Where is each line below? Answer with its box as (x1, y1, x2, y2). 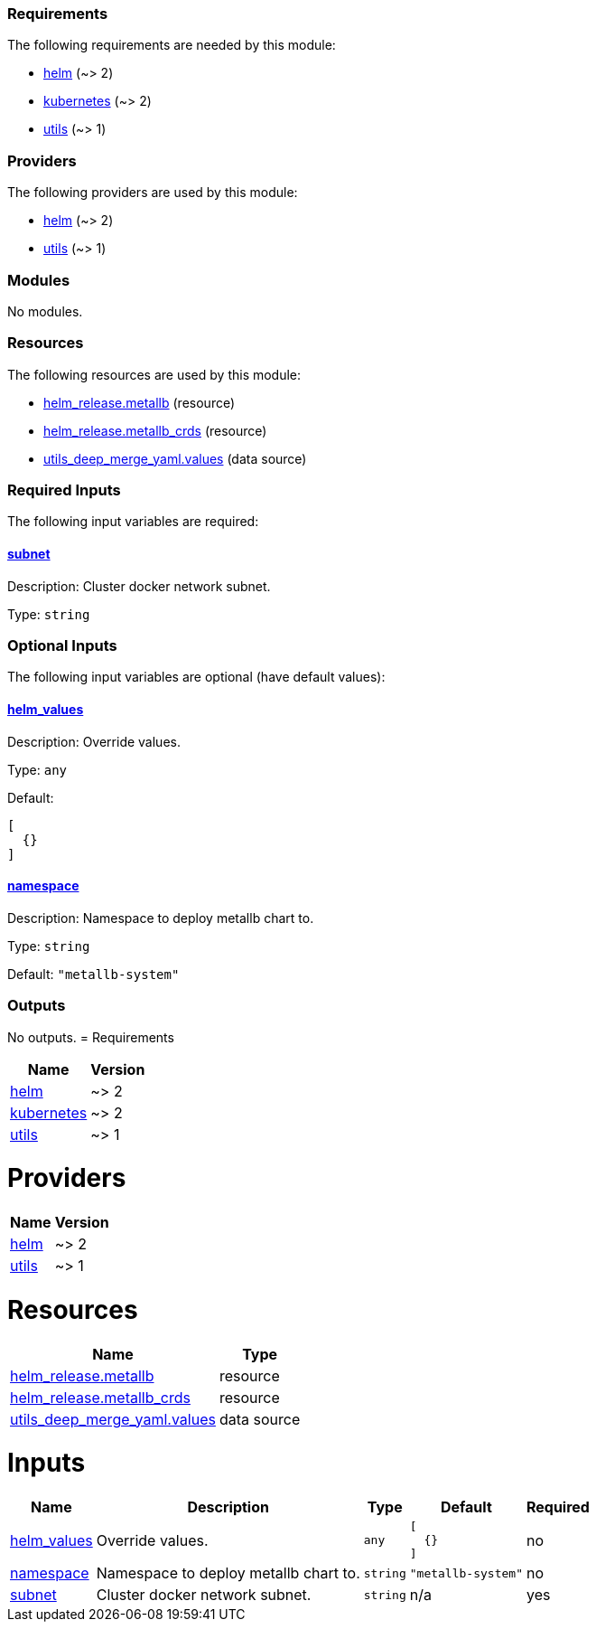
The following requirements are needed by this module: (7, 37, 336, 53)
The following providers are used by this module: (7, 184, 298, 201)
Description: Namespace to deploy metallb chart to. (7, 909, 314, 926)
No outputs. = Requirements (7, 1029, 174, 1045)
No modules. (7, 303, 83, 319)
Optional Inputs (7, 636, 117, 654)
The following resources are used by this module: (7, 366, 302, 382)
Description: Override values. (7, 733, 181, 749)
